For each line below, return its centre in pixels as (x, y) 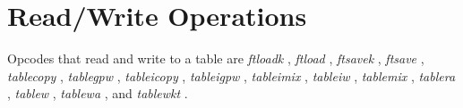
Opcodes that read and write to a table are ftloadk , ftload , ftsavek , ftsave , (216, 58)
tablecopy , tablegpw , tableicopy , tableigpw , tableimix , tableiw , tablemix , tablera (231, 75)
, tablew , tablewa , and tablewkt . (98, 93)
